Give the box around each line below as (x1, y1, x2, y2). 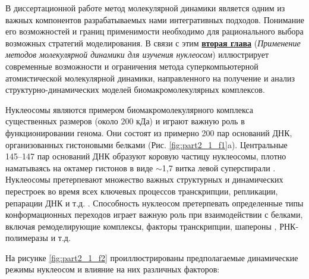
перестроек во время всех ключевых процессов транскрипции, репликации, (5, 184, 278, 197)
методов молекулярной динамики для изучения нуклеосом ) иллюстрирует (5, 48, 269, 61)
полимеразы (5, 231, 49, 244)
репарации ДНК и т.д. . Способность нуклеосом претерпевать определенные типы (5, 196, 304, 209)
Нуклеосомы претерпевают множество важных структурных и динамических (5, 173, 283, 186)
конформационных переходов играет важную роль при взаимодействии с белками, (5, 208, 303, 221)
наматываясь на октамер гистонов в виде (5, 161, 153, 174)
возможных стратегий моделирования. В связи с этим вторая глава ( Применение (5, 36, 301, 49)
